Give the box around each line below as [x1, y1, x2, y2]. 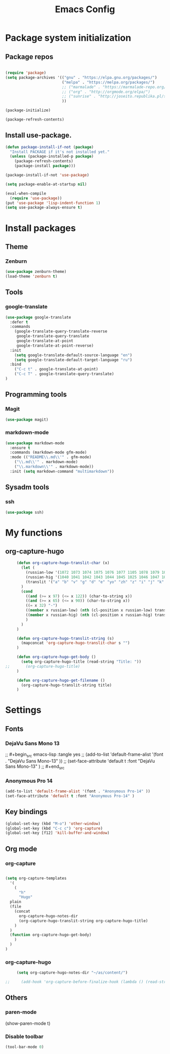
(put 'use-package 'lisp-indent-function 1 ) [5, 200, 101, 205]
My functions [5, 527, 63, 538]
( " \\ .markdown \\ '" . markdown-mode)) [14, 464, 94, 470]
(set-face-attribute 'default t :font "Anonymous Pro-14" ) [5, 793, 135, 798]
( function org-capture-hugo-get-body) [10, 933, 92, 938]
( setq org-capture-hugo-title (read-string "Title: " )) [21, 659, 142, 664]
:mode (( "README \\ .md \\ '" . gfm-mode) [10, 455, 92, 460]
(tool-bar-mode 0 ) [5, 1044, 44, 1049]
